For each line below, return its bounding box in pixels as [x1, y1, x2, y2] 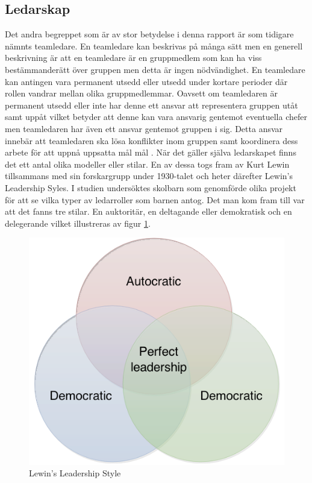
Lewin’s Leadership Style [29, 467, 121, 479]
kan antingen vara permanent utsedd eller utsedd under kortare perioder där [5, 75, 288, 87]
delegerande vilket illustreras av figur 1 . [5, 216, 151, 229]
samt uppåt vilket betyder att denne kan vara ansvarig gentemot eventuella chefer [5, 110, 307, 123]
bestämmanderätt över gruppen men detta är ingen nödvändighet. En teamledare [5, 63, 305, 75]
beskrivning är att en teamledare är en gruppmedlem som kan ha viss [5, 51, 262, 64]
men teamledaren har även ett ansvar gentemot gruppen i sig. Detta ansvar [5, 122, 283, 134]
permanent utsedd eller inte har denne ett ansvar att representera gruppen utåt [5, 98, 298, 111]
